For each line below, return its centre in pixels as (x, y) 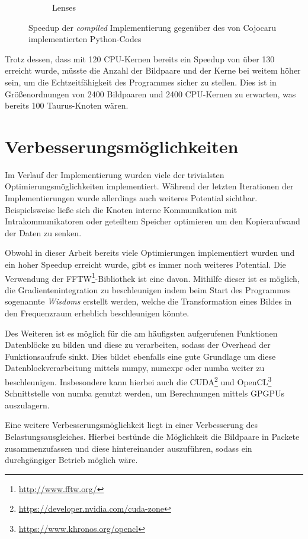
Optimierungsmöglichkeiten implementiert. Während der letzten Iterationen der (149, 186)
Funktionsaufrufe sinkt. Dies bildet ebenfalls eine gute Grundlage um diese (140, 356)
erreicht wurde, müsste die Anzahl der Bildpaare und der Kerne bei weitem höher (153, 70)
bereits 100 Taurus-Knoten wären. (67, 105)
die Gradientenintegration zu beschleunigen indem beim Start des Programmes (148, 289)
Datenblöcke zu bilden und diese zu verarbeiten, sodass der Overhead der (138, 345)
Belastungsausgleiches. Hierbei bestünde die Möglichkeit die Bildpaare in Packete (152, 437)
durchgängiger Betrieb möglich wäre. (71, 460)
